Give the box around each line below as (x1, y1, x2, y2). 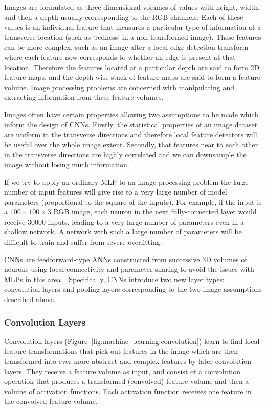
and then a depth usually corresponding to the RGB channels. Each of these (4, 11, 243, 22)
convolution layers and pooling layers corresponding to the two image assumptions (4, 284, 262, 294)
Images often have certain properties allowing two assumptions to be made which (4, 109, 259, 119)
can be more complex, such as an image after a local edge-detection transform (4, 41, 249, 52)
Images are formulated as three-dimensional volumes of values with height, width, (4, 2, 260, 12)
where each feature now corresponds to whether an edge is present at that (4, 51, 236, 62)
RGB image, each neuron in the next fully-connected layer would (53, 206, 257, 217)
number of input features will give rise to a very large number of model (4, 186, 227, 197)
